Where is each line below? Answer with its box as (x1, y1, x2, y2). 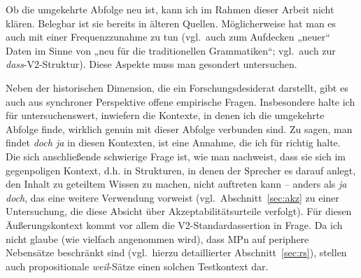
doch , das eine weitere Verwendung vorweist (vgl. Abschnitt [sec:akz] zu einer (6, 190, 339, 204)
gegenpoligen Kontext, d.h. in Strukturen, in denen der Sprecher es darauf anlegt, (6, 162, 356, 177)
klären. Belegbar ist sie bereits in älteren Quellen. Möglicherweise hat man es (6, 15, 337, 30)
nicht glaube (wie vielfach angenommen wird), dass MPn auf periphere (6, 231, 309, 246)
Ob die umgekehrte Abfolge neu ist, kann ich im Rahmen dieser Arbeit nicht (6, 2, 334, 16)
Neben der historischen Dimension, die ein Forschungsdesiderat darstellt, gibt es (6, 80, 348, 95)
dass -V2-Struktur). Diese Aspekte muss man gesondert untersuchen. (6, 57, 297, 71)
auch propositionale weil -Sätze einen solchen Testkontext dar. (6, 258, 269, 273)
